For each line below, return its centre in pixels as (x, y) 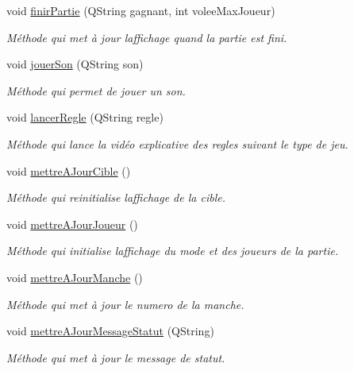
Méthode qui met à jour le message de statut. (116, 357)
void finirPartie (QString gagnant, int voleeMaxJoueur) (141, 10)
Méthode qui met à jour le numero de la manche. (125, 304)
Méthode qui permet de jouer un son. (96, 90)
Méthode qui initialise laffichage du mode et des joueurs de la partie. (173, 251)
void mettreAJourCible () (69, 170)
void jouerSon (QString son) (75, 64)
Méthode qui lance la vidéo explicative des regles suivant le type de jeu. (177, 143)
